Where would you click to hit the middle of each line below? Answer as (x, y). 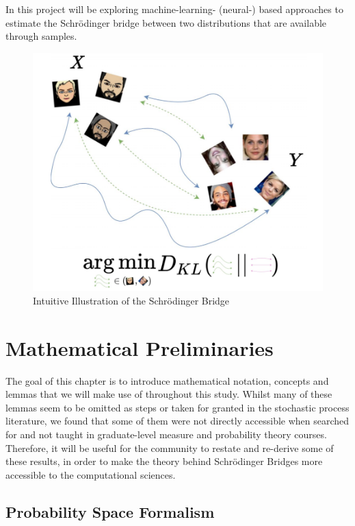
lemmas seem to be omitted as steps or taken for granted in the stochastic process (177, 407)
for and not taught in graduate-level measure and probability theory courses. (166, 434)
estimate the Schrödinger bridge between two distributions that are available (166, 22)
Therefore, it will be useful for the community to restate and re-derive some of (170, 447)
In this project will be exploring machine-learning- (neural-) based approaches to (174, 9)
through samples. (41, 36)
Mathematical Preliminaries (140, 347)
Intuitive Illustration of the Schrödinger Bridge (131, 300)
